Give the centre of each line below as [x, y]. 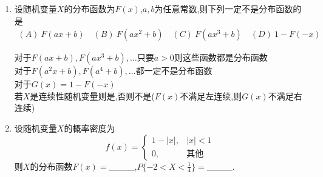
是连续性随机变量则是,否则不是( [92, 95]
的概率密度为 [90, 128]
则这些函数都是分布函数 [221, 57]
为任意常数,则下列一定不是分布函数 [224, 8]
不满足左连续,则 [211, 95]
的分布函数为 [90, 8]
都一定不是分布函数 [174, 71]
